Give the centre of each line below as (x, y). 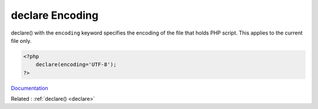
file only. (21, 40)
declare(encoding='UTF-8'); (76, 65)
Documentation (29, 88)
